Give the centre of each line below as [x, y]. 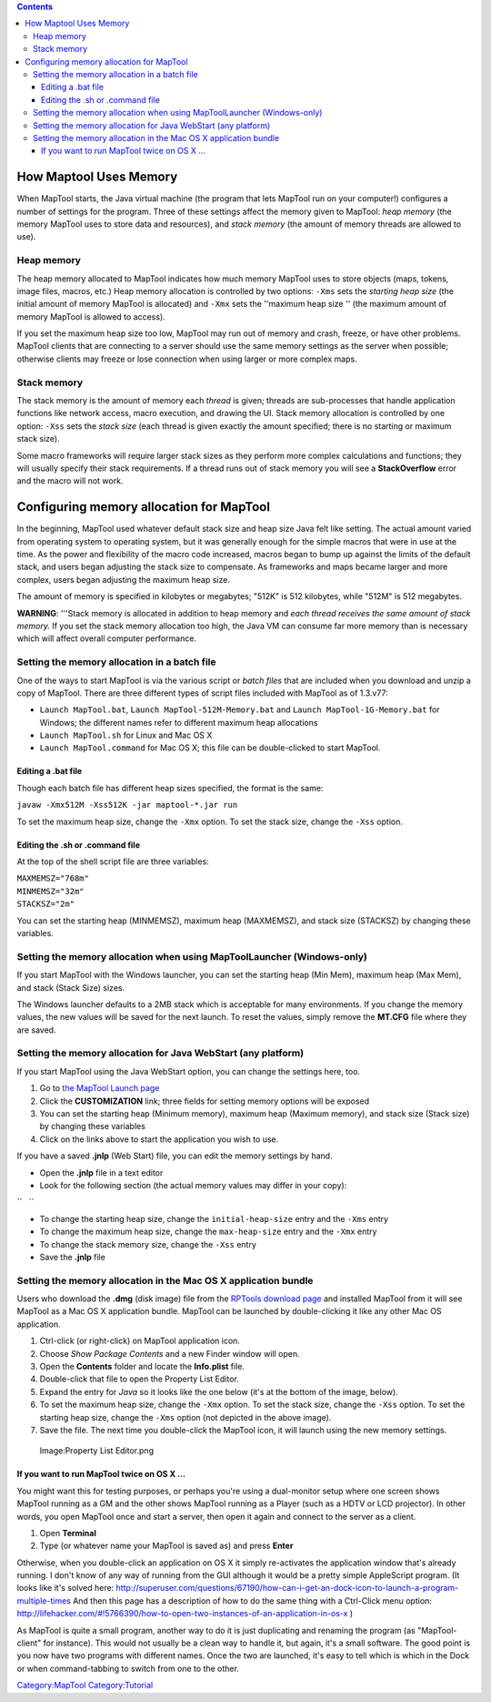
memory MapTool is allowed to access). [91, 316]
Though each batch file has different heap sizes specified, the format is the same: [170, 788]
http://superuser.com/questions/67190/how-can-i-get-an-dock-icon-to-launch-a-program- [287, 1588]
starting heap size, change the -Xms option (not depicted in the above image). [185, 1417]
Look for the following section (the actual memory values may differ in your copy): [193, 1185]
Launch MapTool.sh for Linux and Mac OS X [126, 735]
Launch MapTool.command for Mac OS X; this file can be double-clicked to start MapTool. [210, 748]
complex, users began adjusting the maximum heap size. [124, 579]
